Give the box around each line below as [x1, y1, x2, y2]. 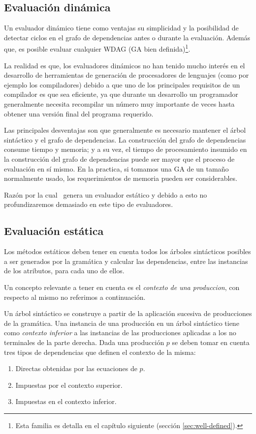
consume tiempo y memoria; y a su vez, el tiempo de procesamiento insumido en [4, 144, 247, 154]
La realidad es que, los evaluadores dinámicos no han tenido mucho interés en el [4, 60, 245, 70]
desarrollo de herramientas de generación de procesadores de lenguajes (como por [4, 70, 249, 80]
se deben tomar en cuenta [172, 337, 250, 347]
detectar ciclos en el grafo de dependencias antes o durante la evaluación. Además [4, 32, 251, 42]
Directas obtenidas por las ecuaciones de [15, 363, 137, 374]
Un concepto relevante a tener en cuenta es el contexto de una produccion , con [4, 282, 240, 292]
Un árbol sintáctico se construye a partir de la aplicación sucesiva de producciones [4, 308, 252, 318]
